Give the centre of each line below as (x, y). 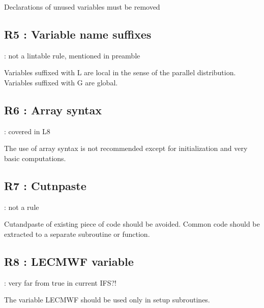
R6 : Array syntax (53, 110)
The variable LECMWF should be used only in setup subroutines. (107, 300)
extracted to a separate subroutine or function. (77, 234)
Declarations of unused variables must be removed (82, 7)
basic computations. (35, 158)
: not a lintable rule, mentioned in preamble (72, 55)
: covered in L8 (27, 131)
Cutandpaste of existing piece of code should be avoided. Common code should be (132, 224)
